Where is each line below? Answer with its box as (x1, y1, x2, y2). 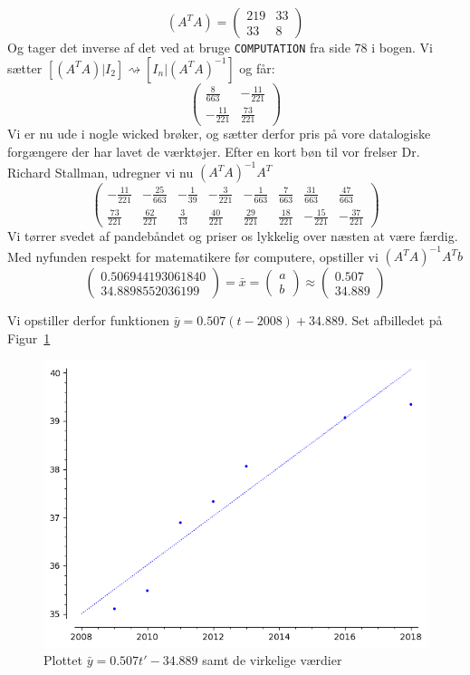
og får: (239, 58, 275, 77)
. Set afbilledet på (343, 311, 443, 330)
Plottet (43, 651, 82, 670)
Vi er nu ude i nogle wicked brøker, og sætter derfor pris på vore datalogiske (7, 124, 431, 143)
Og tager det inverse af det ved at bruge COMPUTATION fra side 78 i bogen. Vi (7, 38, 433, 56)
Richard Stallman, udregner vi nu (7, 162, 194, 181)
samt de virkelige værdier (202, 651, 342, 670)
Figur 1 (7, 328, 51, 347)
